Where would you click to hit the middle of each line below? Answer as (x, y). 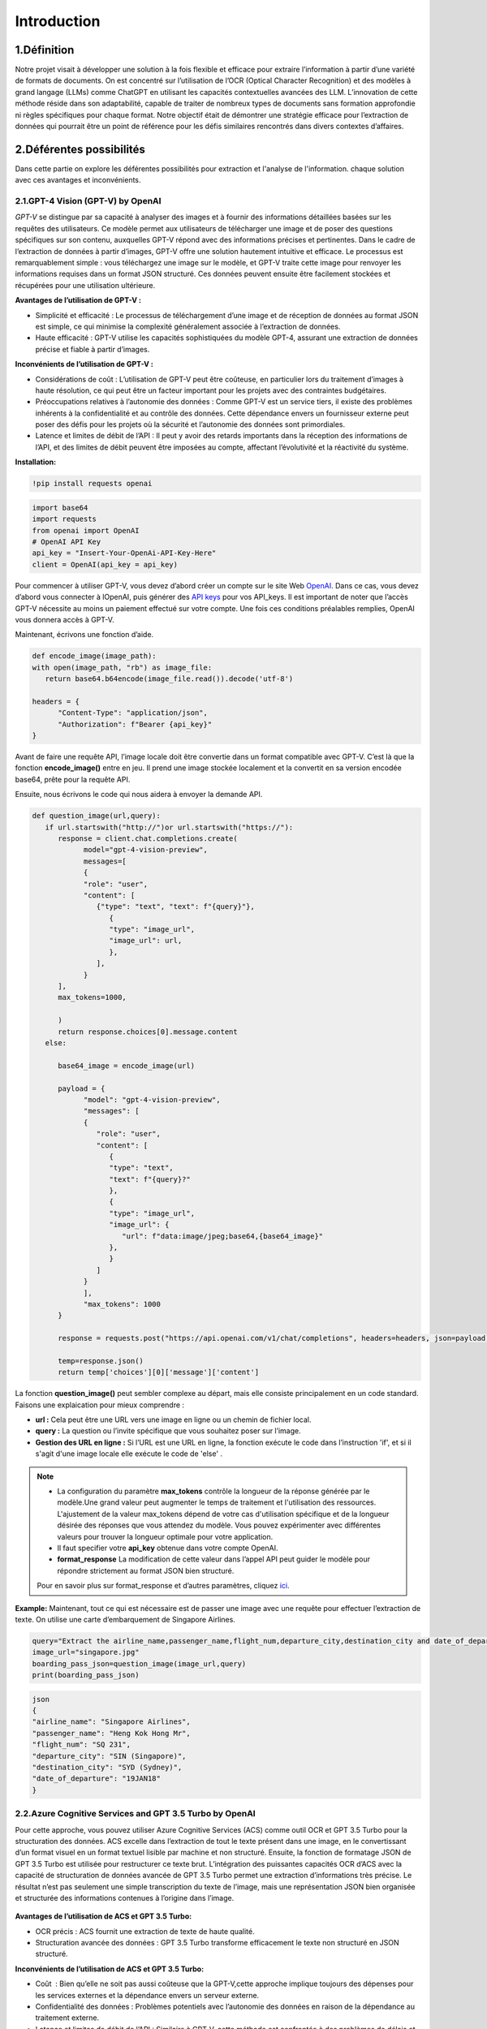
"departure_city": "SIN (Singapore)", (109, 1756)
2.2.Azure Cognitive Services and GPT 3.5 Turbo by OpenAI (135, 1814)
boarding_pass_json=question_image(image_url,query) (139, 1663)
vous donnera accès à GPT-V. (65, 619)
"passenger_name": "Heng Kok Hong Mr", (111, 1733)
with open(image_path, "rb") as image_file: (122, 667)
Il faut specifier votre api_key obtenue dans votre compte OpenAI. (168, 1548)
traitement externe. (67, 2018)
